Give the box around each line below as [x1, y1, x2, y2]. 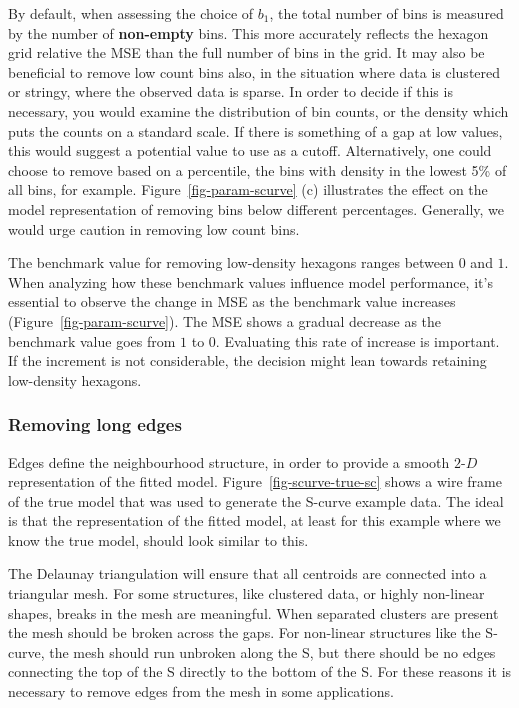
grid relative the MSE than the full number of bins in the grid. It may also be [8, 42, 485, 63]
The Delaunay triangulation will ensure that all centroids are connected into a [8, 563, 487, 584]
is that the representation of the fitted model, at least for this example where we [8, 510, 501, 531]
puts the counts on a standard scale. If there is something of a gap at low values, [8, 120, 503, 141]
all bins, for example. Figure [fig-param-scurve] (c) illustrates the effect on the [8, 179, 488, 200]
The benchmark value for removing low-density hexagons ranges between [8, 252, 455, 273]
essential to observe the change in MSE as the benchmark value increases [8, 291, 456, 312]
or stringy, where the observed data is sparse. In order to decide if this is [8, 81, 453, 102]
